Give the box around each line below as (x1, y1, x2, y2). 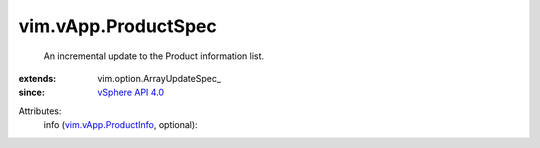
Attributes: (18, 105, 62, 117)
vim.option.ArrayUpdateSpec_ (97, 72, 222, 84)
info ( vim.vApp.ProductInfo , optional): (43, 119, 199, 131)
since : (18, 86, 45, 99)
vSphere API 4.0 (97, 86, 165, 99)
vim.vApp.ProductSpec (18, 15, 217, 37)
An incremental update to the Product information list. (43, 50, 265, 62)
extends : (18, 72, 57, 84)
